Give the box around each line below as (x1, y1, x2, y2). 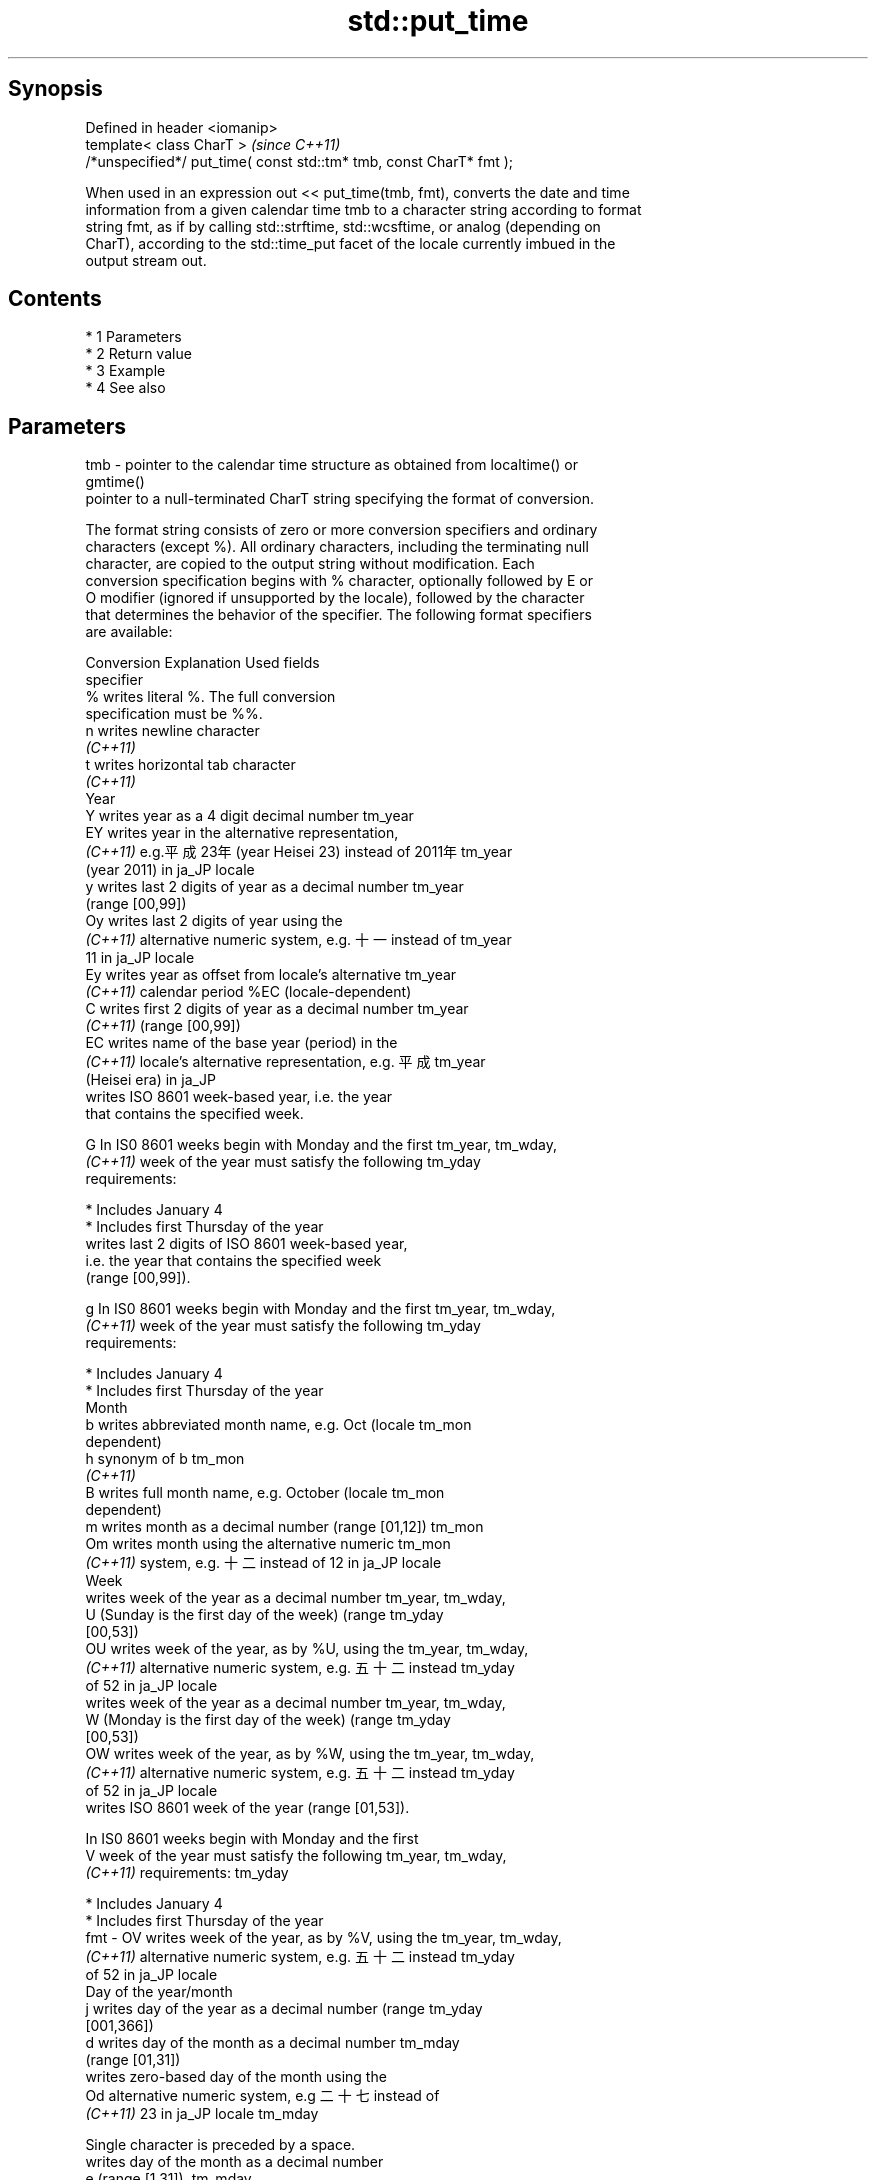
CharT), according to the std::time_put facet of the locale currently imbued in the (85, 234, 616, 252)
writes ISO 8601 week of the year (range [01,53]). (85, 1799, 410, 1817)
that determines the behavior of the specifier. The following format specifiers (85, 606, 592, 624)
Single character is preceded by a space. (85, 2136, 356, 2154)
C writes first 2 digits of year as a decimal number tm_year (85, 1000, 469, 1018)
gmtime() (85, 473, 145, 491)
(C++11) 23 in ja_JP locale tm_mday (85, 2105, 319, 2123)
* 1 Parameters (85, 328, 182, 346)
